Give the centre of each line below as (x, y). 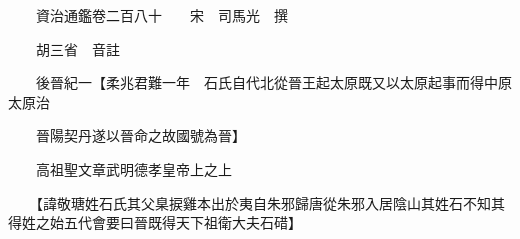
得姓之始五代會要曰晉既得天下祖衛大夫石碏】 (155, 222)
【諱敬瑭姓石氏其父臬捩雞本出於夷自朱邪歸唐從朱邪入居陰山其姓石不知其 (270, 202)
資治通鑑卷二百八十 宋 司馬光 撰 (161, 15)
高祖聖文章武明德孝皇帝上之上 (133, 168)
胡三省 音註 (77, 48)
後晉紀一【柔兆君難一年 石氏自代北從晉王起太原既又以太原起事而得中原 (273, 82)
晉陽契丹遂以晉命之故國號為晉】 (140, 135)
